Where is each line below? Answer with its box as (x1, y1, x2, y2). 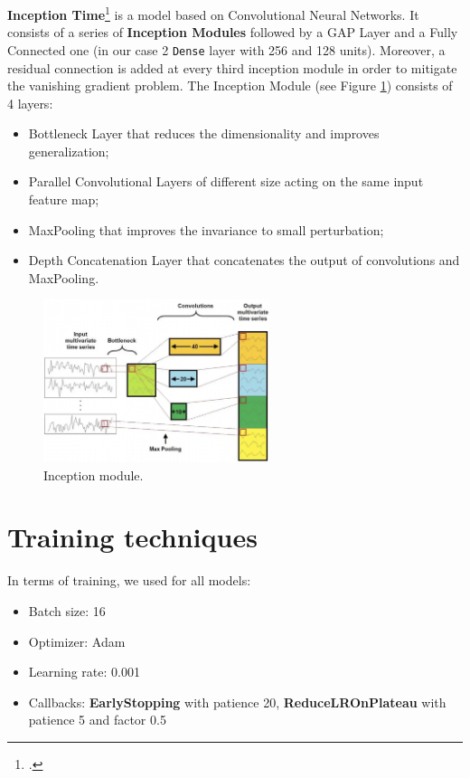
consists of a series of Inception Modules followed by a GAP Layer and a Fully (7, 23, 458, 42)
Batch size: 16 (28, 601, 106, 620)
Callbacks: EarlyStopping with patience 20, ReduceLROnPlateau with (28, 692, 446, 711)
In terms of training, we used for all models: (7, 571, 251, 590)
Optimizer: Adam (28, 631, 126, 650)
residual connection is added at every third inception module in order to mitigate (7, 58, 457, 77)
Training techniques (7, 518, 258, 555)
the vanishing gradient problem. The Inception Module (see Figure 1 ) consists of (7, 76, 453, 95)
